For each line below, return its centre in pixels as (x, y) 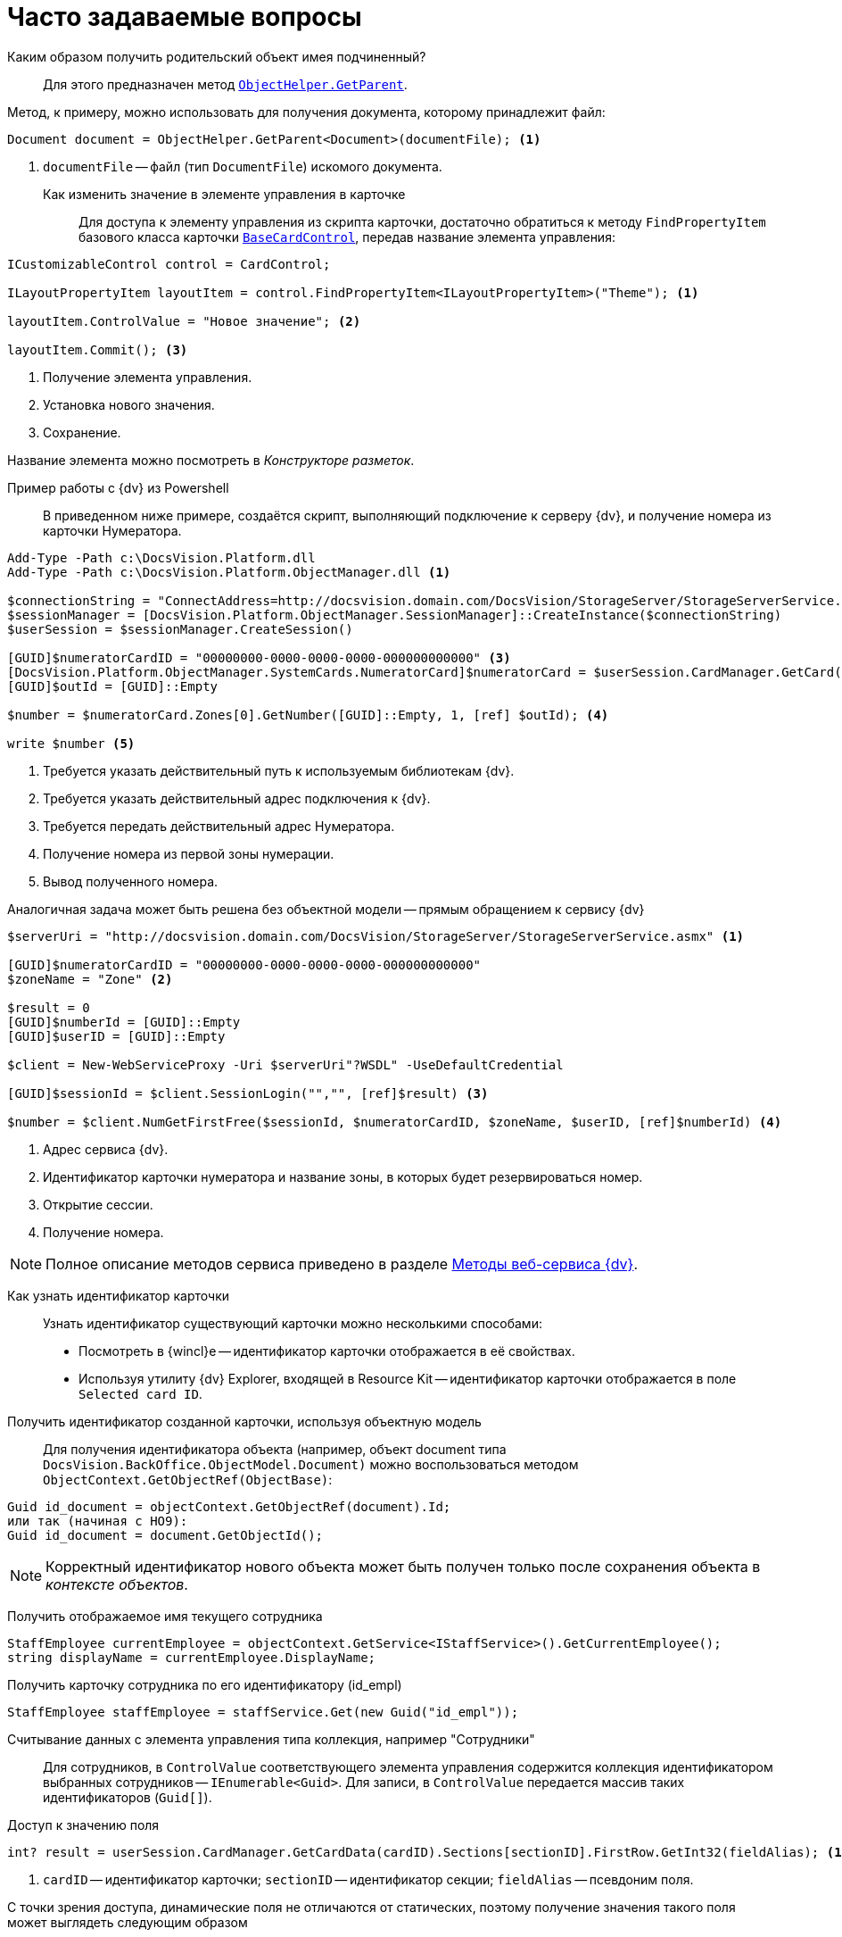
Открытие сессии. (98, 1204)
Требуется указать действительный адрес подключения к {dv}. (237, 798)
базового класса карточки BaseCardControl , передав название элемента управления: (347, 237)
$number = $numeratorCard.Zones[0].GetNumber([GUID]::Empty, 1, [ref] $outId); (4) (308, 715)
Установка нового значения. (129, 404)
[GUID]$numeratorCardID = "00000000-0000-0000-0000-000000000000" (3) (259, 657)
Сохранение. (82, 432)
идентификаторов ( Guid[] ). (128, 1797)
